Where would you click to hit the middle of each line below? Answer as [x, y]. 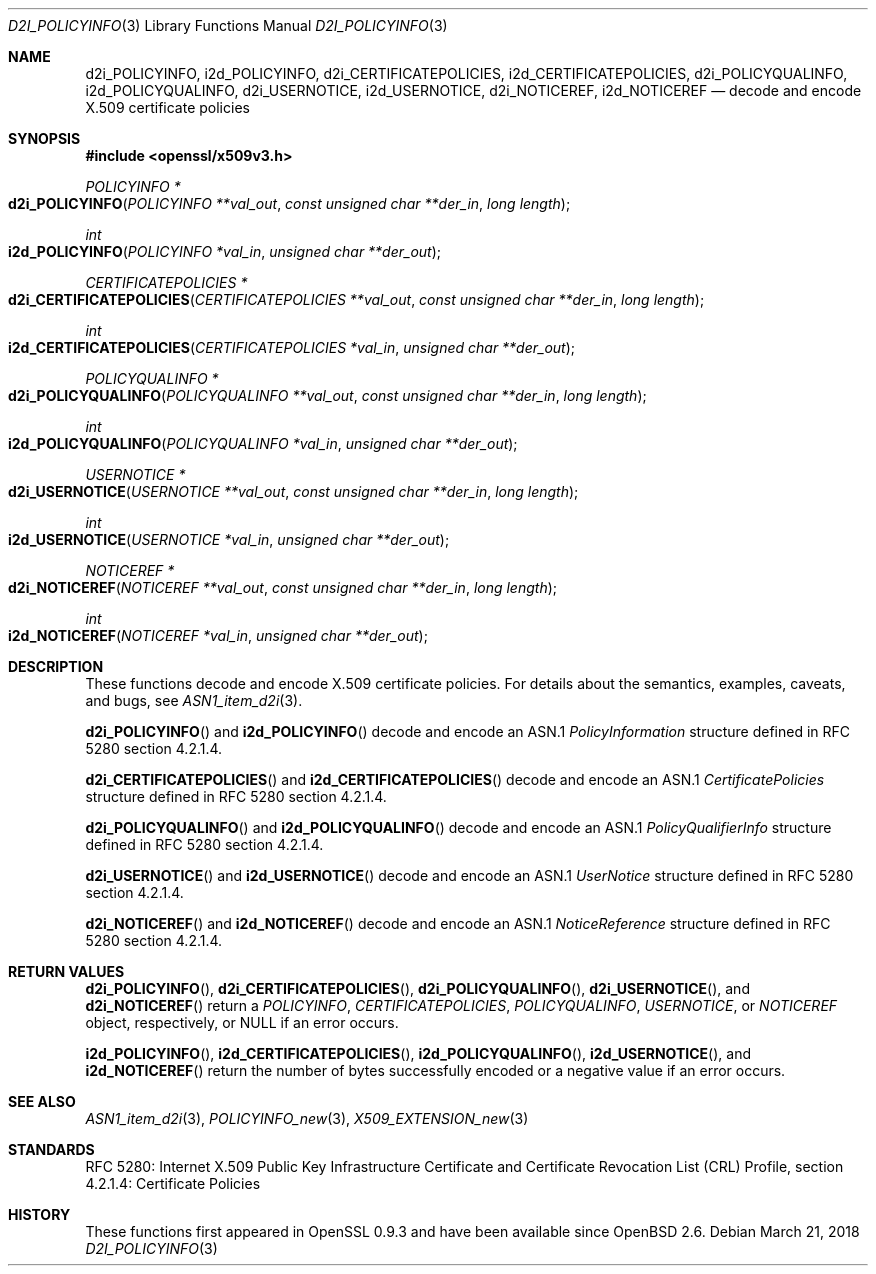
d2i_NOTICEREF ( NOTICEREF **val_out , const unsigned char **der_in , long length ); [282, 587]
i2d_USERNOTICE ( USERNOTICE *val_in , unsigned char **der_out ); [229, 539]
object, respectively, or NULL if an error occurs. [242, 1022]
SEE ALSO [42, 1101]
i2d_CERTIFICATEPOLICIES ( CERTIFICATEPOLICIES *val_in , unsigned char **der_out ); [292, 347]
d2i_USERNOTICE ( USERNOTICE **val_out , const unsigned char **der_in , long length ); [293, 491]
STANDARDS [51, 1149]
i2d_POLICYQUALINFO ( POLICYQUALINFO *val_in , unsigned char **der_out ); [263, 443]
